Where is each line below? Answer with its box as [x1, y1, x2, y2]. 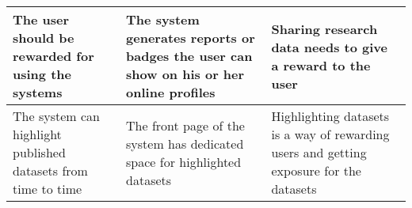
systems [13, 83, 63, 101]
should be [13, 28, 74, 47]
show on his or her [126, 65, 245, 83]
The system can [13, 107, 100, 125]
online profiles [126, 83, 216, 101]
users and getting [271, 143, 367, 161]
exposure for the [271, 161, 361, 180]
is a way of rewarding [271, 125, 390, 143]
